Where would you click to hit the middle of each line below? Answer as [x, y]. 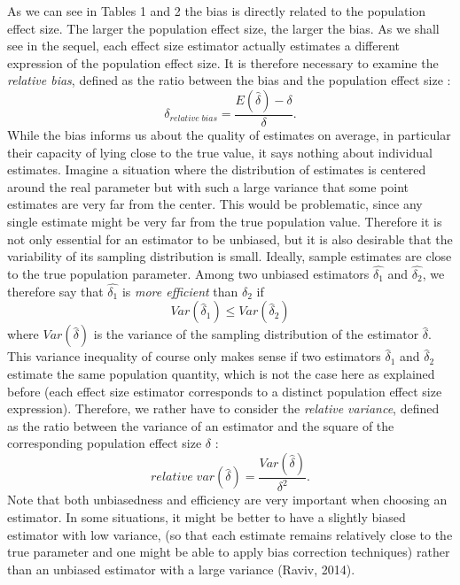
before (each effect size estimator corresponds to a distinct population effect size [225, 391]
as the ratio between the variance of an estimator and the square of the [201, 425]
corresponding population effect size [105, 443]
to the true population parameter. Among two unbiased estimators [188, 273]
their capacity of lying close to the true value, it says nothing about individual [220, 152]
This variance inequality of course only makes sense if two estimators [194, 356]
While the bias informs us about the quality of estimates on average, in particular [229, 135]
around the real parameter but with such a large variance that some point [208, 186]
